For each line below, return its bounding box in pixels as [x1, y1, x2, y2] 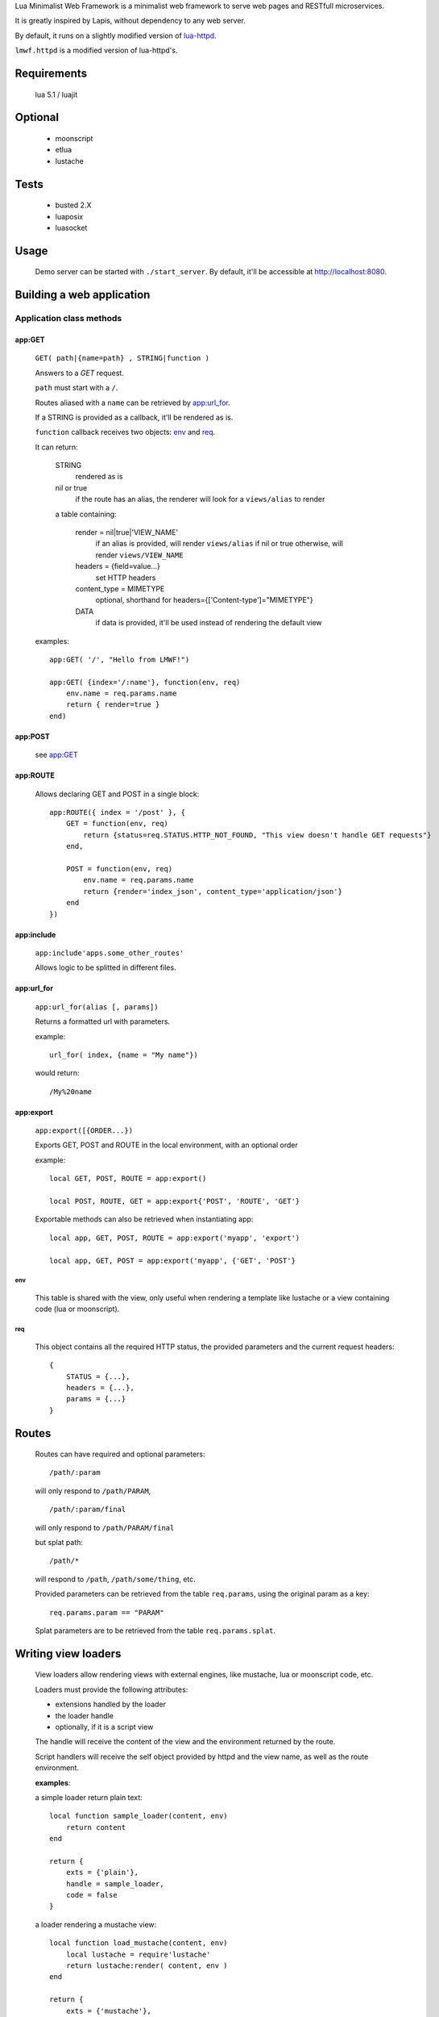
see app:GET [35, 750, 78, 760]
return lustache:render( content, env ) [65, 1961, 229, 1970]
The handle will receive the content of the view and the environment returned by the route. [35, 1737, 336, 1747]
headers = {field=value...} [75, 562, 160, 571]
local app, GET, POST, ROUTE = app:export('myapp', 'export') [49, 1233, 300, 1242]
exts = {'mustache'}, [65, 2006, 152, 2015]
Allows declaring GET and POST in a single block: [35, 789, 200, 799]
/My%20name [49, 1087, 93, 1096]
